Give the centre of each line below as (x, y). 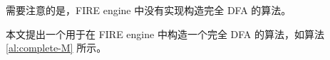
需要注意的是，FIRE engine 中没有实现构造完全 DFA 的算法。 (149, 10)
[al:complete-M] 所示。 (56, 48)
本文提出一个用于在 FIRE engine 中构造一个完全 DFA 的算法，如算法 (165, 34)
